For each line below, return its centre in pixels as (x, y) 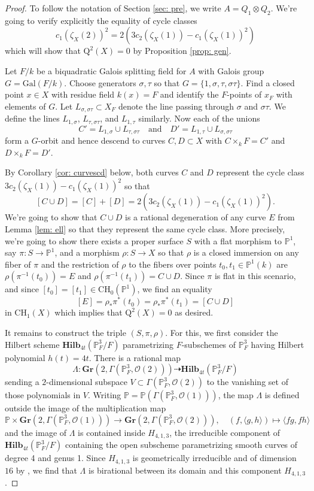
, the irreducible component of (225, 432)
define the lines (32, 118)
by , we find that (46, 470)
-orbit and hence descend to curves (102, 140)
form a (17, 140)
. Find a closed (268, 82)
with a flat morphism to (238, 240)
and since (22, 289)
